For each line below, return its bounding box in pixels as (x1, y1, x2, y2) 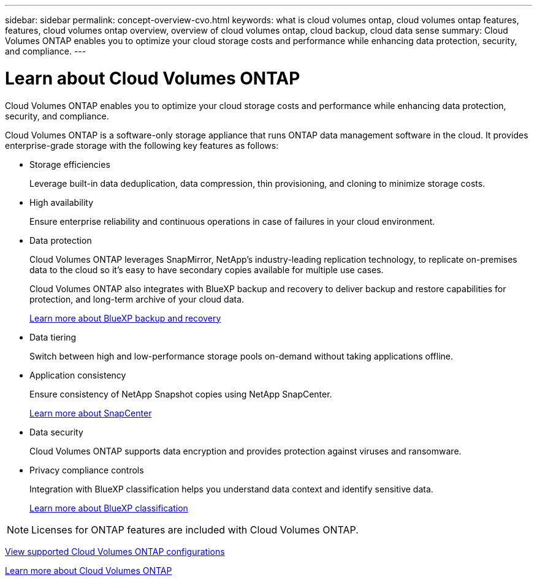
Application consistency (29, 369, 126, 380)
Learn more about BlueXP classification (29, 502, 188, 513)
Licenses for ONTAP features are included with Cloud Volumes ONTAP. (31, 523, 359, 536)
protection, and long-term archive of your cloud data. (29, 293, 245, 304)
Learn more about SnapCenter (29, 407, 152, 418)
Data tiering (29, 331, 77, 342)
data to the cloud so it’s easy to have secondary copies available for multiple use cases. (29, 264, 384, 275)
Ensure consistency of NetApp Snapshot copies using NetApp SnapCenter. (29, 388, 332, 399)
